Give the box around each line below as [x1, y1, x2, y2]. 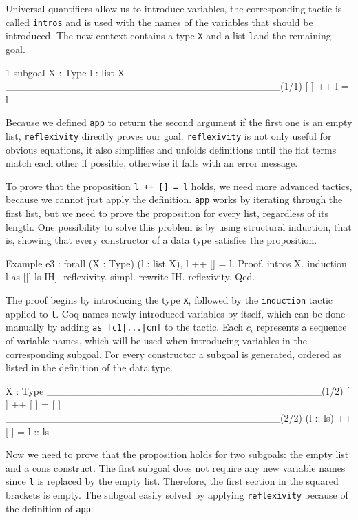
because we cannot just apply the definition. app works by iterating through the [6, 192, 343, 207]
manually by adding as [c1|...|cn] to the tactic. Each [6, 320, 244, 334]
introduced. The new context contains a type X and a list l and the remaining [6, 28, 331, 43]
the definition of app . [6, 501, 94, 515]
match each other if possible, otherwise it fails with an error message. [6, 156, 298, 170]
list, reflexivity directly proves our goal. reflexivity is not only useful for [6, 128, 332, 143]
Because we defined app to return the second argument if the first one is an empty [6, 115, 352, 129]
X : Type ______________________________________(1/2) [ [6, 383, 350, 397]
